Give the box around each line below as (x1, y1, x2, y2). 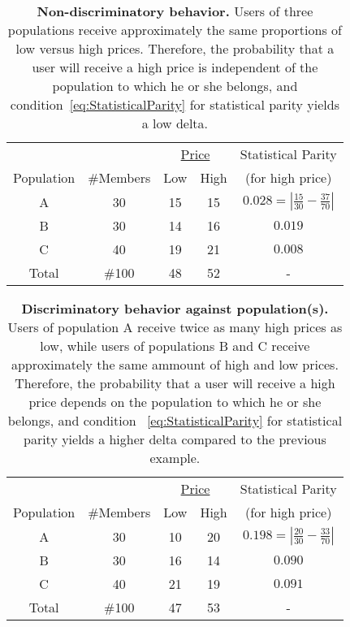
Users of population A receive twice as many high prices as (7, 318, 343, 336)
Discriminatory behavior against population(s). (21, 299, 329, 318)
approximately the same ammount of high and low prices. (11, 355, 339, 374)
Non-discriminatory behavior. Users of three (37, 2, 313, 20)
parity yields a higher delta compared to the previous (23, 430, 326, 448)
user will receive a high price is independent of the (32, 58, 318, 76)
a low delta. (141, 114, 209, 132)
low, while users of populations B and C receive (40, 336, 310, 355)
